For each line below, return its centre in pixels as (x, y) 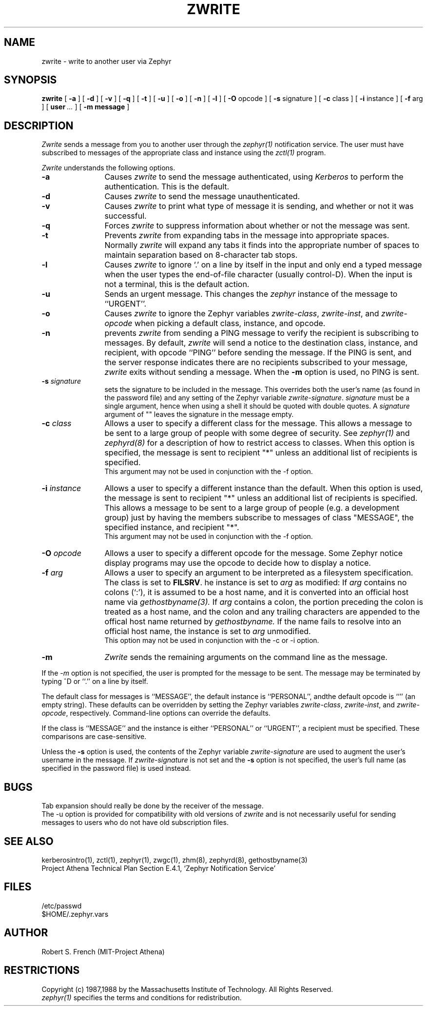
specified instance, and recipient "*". (172, 527)
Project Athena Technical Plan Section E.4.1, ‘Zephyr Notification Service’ (159, 868)
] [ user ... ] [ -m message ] (86, 107)
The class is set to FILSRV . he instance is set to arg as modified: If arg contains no (256, 583)
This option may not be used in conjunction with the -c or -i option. (212, 640)
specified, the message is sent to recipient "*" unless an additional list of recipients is (261, 453)
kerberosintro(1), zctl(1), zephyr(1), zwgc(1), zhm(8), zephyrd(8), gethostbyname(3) (175, 860)
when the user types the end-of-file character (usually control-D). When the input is (258, 275)
